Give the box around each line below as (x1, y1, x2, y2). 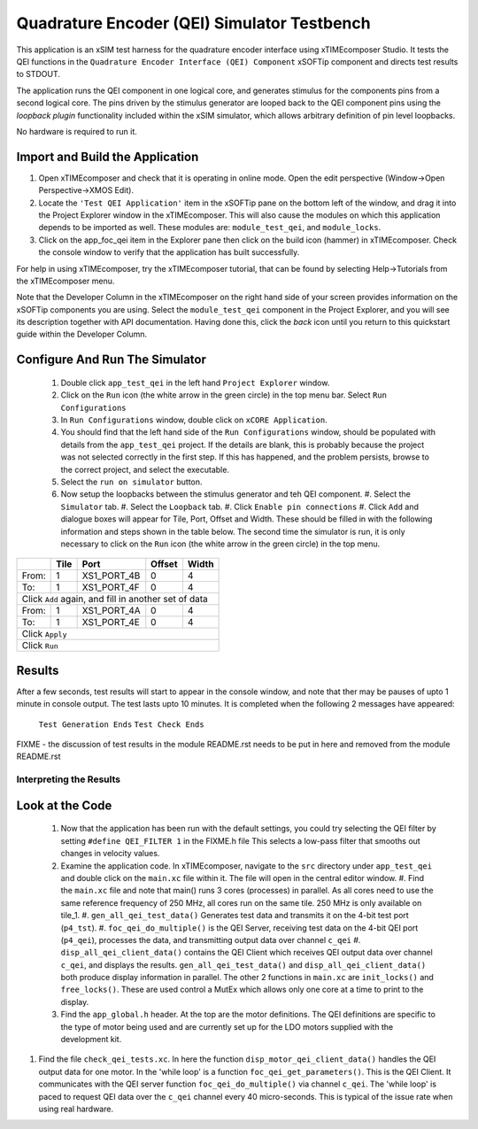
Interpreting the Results (16, 773, 121, 785)
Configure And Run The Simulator (16, 352, 207, 367)
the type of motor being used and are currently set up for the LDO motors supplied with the (60, 1021, 394, 1032)
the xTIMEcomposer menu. (16, 275, 115, 286)
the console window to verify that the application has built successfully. (38, 247, 300, 258)
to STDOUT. (16, 69, 61, 80)
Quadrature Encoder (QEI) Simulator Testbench (16, 13, 371, 33)
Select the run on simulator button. (60, 476, 203, 487)
